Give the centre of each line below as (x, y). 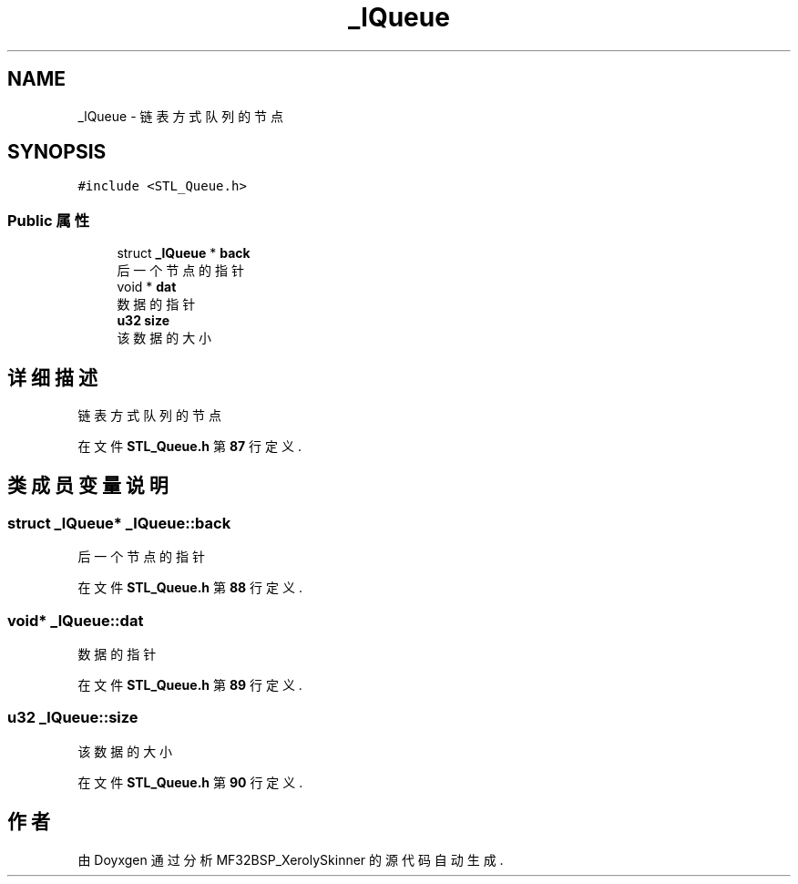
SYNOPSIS (57, 152)
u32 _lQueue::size (73, 718)
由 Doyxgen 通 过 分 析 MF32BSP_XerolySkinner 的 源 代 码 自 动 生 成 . (291, 859)
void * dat (147, 287)
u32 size (143, 321)
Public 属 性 (49, 220)
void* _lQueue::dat (76, 620)
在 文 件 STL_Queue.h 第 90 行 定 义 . (190, 782)
